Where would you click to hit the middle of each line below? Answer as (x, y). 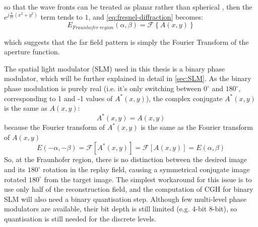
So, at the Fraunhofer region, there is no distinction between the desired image (126, 159)
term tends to (61, 16)
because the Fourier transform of (55, 127)
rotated (15, 179)
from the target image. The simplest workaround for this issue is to (148, 179)
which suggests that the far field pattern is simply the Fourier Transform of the (126, 42)
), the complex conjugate (184, 98)
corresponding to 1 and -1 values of (58, 98)
